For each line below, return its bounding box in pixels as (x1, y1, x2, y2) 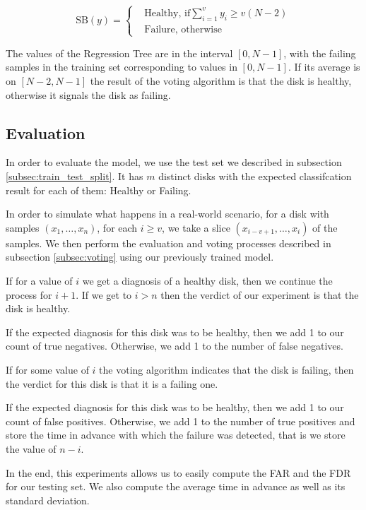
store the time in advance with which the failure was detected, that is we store (6, 427, 346, 442)
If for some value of (6, 362, 89, 376)
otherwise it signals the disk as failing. (6, 87, 171, 102)
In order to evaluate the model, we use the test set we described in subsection (6, 155, 342, 170)
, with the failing (283, 45, 356, 60)
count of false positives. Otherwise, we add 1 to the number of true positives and (6, 413, 355, 428)
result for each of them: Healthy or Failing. (6, 182, 191, 197)
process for (6, 287, 52, 302)
